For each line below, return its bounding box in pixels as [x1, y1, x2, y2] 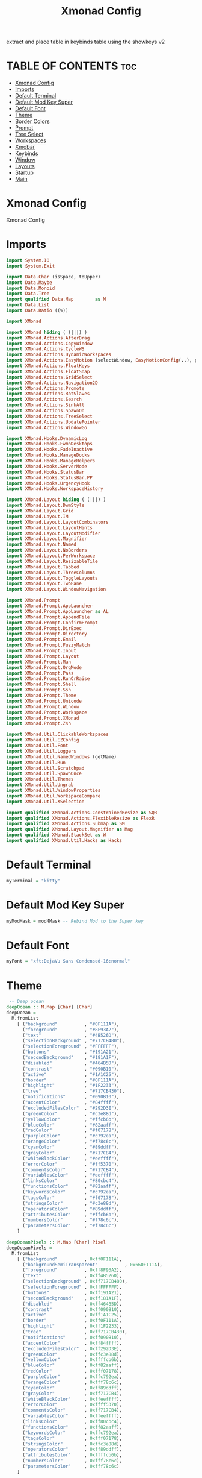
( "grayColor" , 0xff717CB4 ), [22, 1391, 122, 1397]
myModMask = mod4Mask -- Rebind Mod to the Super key [6, 918, 144, 924]
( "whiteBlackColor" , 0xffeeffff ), [22, 1396, 122, 1402]
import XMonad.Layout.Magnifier [6, 536, 87, 542]
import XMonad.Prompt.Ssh [6, 687, 71, 693]
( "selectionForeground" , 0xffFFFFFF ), [22, 1284, 122, 1290]
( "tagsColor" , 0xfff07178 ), [22, 1435, 122, 1441]
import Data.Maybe [6, 279, 52, 286]
